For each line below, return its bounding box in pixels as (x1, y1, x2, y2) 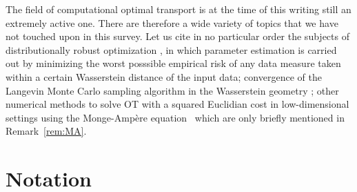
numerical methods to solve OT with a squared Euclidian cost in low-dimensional (6, 97, 349, 111)
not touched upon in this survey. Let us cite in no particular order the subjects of (6, 29, 349, 44)
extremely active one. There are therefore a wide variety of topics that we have (6, 15, 338, 30)
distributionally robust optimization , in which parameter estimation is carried (6, 42, 337, 57)
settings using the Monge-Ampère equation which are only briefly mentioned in (6, 110, 345, 124)
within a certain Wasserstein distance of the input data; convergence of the (6, 69, 322, 84)
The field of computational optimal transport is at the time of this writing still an (6, 2, 351, 16)
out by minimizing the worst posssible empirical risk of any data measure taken (6, 56, 341, 70)
